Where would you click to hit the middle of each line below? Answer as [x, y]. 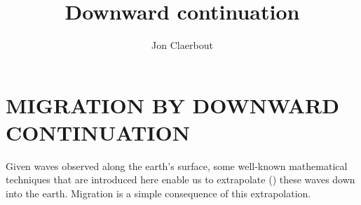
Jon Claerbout [182, 45]
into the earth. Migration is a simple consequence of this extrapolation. [158, 193]
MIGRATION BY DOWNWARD [172, 105]
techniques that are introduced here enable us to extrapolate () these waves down [180, 179]
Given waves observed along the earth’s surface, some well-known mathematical [177, 165]
